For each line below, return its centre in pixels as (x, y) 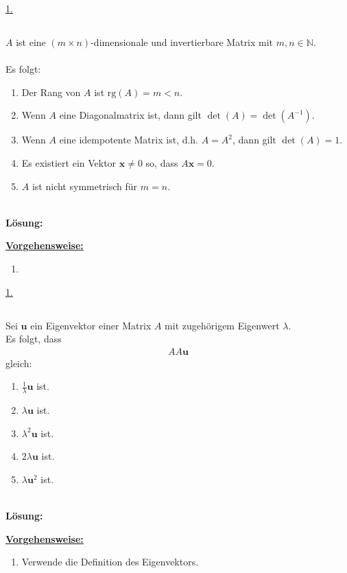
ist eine (31, 42)
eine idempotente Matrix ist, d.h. (129, 140)
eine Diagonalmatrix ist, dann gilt (130, 115)
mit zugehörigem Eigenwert (222, 325)
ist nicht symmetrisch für (85, 186)
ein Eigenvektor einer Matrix (91, 325)
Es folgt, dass (34, 339)
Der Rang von (51, 92)
